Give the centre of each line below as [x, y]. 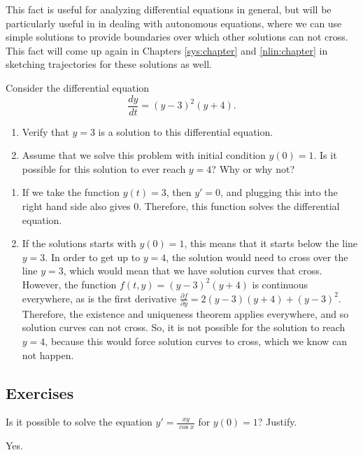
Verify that [45, 131]
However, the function [69, 284]
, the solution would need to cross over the [257, 257]
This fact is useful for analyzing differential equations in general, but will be [169, 9]
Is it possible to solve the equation [79, 422]
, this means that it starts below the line [271, 243]
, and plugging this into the [279, 192]
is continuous [280, 284]
